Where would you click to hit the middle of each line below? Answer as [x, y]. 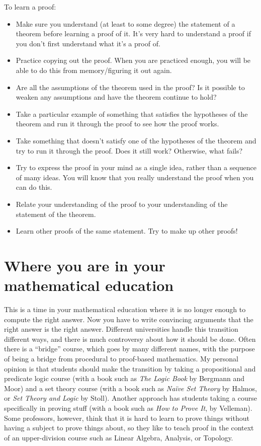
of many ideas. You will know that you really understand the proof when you [135, 177]
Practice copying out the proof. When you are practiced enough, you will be [133, 60]
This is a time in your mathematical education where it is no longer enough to [125, 309]
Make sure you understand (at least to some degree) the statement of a [125, 23]
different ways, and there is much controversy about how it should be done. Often [130, 339]
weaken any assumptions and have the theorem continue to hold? [116, 97]
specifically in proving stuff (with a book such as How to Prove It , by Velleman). [128, 407]
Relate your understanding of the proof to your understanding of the [122, 204]
